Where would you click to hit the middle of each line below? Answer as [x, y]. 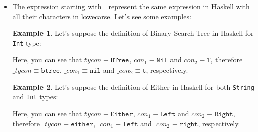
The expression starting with [57, 6]
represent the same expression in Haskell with [179, 6]
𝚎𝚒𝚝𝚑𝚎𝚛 [82, 124]
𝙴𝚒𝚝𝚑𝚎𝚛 [122, 114]
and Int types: [35, 96]
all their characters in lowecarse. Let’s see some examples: [102, 16]
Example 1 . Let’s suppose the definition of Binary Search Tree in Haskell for [133, 33]
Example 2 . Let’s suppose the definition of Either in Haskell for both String [133, 86]
